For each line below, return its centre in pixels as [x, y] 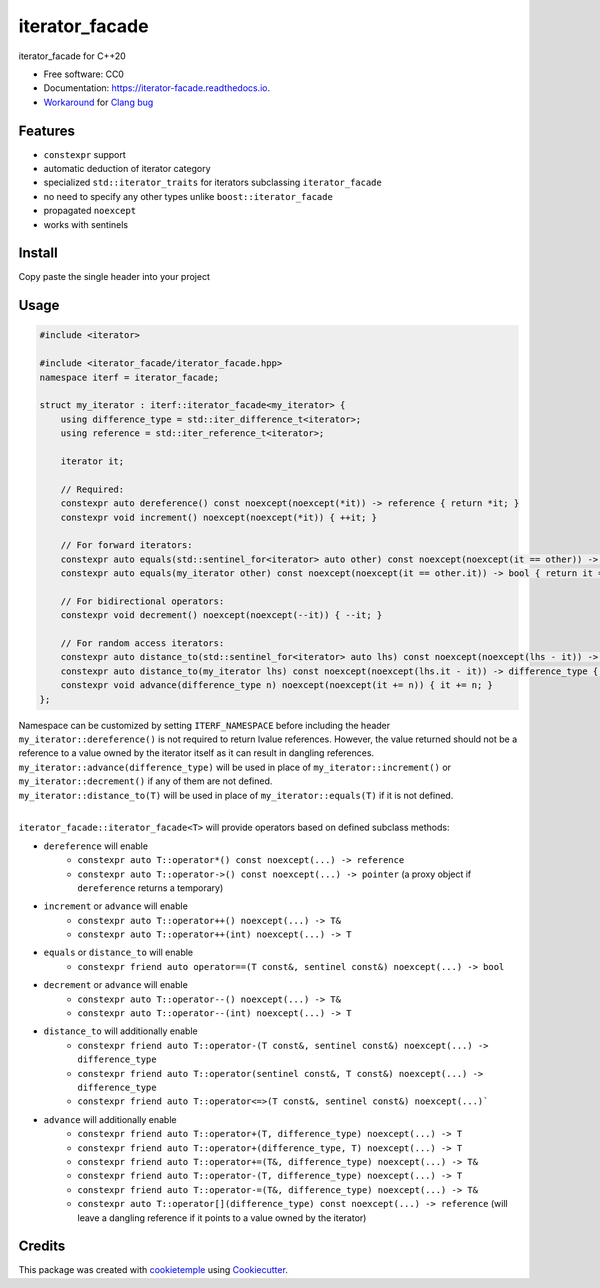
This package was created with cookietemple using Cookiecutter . [153, 1270]
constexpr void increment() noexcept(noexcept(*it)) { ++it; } [219, 517]
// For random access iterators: [142, 643]
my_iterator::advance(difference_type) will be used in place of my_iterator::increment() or [235, 767]
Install [38, 253]
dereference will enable [96, 846]
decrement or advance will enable [116, 985]
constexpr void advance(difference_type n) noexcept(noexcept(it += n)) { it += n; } [277, 685]
